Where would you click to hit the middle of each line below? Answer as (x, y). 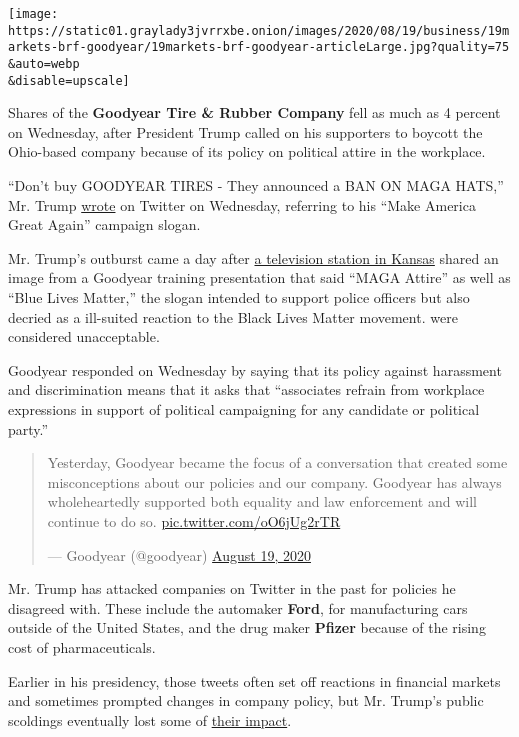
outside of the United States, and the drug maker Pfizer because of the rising (247, 627)
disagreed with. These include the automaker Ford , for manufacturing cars (238, 607)
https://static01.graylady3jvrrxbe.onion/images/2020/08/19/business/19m (259, 30)
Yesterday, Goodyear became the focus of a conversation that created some (277, 462)
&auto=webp (44, 63)
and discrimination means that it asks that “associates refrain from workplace (246, 389)
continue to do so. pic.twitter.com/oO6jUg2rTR (194, 520)
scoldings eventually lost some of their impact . (150, 719)
